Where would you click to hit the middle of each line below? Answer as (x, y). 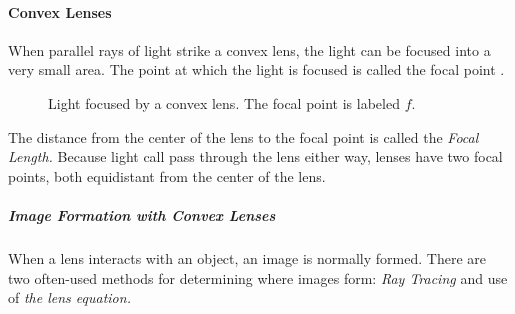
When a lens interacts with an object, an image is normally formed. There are (247, 257)
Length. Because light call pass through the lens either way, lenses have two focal (255, 156)
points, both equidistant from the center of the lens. (167, 175)
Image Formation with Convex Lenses (142, 214)
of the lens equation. (69, 297)
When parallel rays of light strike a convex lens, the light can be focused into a (249, 49)
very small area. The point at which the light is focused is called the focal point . (256, 69)
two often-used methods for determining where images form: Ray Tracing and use (258, 277)
